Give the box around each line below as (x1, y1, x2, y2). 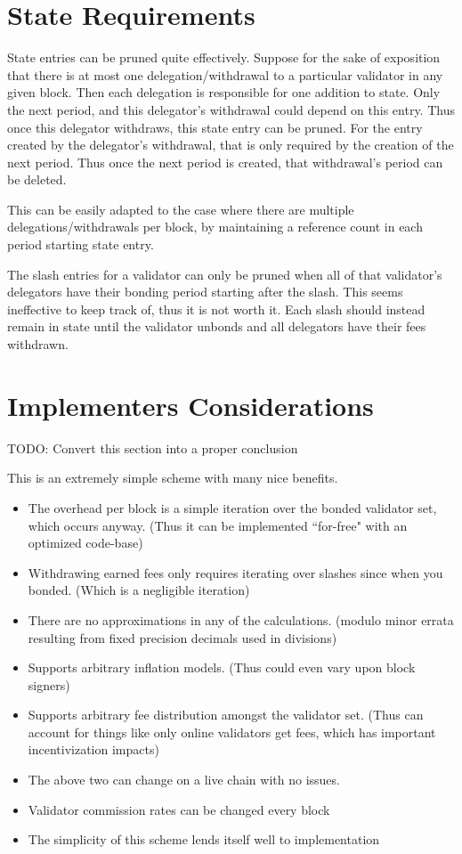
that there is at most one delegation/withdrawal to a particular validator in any (7, 65, 443, 84)
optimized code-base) (28, 533, 143, 552)
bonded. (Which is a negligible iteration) (28, 581, 250, 599)
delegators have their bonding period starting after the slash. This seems (7, 282, 403, 301)
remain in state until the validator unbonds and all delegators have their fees (7, 317, 426, 336)
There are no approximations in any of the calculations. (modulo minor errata (28, 610, 454, 629)
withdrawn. (7, 335, 69, 354)
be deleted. (7, 170, 67, 189)
